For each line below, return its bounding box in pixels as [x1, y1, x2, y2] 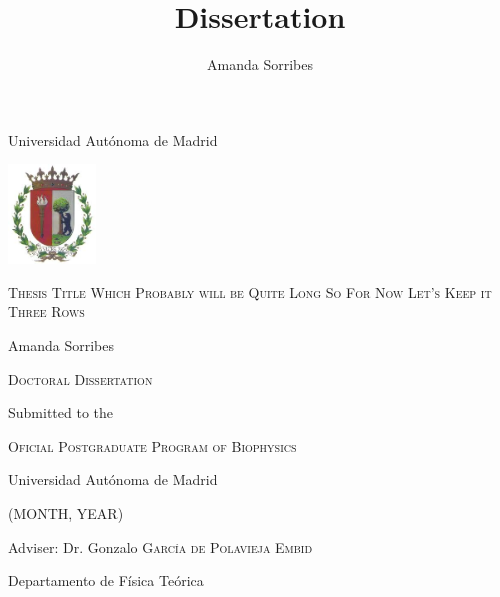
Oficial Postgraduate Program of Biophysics [8, 435, 297, 456]
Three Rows [8, 301, 85, 322]
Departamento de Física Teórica [8, 570, 204, 591]
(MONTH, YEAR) [8, 502, 124, 523]
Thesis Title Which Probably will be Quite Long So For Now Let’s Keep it [8, 281, 492, 302]
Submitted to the [8, 402, 114, 423]
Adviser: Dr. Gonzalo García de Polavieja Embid [8, 536, 313, 557]
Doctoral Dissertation [8, 368, 153, 389]
